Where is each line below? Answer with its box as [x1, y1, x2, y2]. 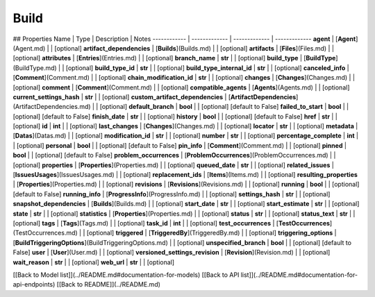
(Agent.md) [12, 44, 46, 52]
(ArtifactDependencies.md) [12, 103, 91, 111]
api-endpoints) [12, 280, 56, 289]
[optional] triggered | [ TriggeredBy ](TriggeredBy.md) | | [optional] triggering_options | [86, 229, 337, 237]
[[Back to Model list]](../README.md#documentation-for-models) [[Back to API [12, 271, 240, 279]
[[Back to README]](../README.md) [56, 280, 161, 289]
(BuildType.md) [12, 63, 57, 72]
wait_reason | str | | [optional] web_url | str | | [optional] [12, 257, 175, 266]
